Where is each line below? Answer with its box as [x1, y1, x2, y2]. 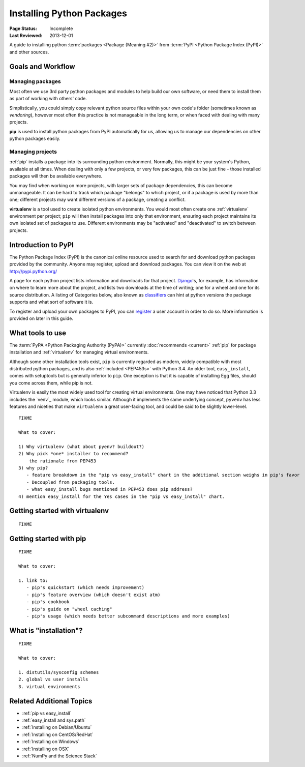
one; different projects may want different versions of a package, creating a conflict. [9, 196, 186, 203]
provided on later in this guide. [9, 315, 74, 321]
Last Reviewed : [9, 32, 43, 38]
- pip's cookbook [26, 599, 70, 605]
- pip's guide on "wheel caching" [26, 606, 113, 612]
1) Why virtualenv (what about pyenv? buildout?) [18, 444, 145, 450]
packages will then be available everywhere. [9, 173, 103, 179]
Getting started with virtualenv [9, 507, 109, 515]
